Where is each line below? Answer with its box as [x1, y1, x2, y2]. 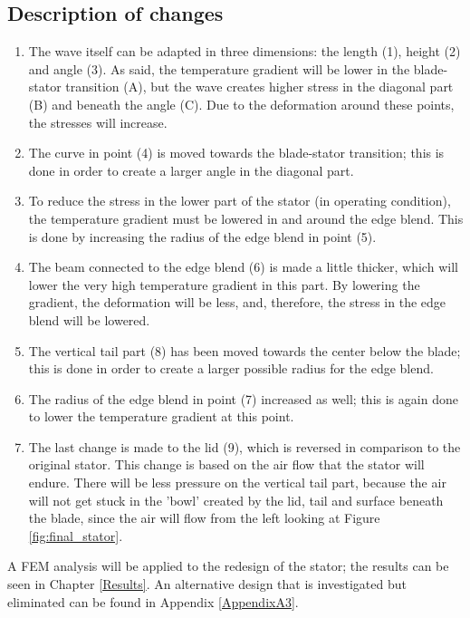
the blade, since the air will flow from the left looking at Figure [28, 508, 380, 527]
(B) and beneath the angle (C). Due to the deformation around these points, [28, 94, 455, 113]
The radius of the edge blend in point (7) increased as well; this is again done [28, 389, 458, 408]
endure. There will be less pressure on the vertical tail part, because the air [28, 473, 446, 492]
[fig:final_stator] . [28, 526, 123, 545]
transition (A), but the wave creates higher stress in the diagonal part [65, 77, 454, 96]
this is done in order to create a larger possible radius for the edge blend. [28, 359, 434, 378]
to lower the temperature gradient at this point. [28, 407, 294, 426]
